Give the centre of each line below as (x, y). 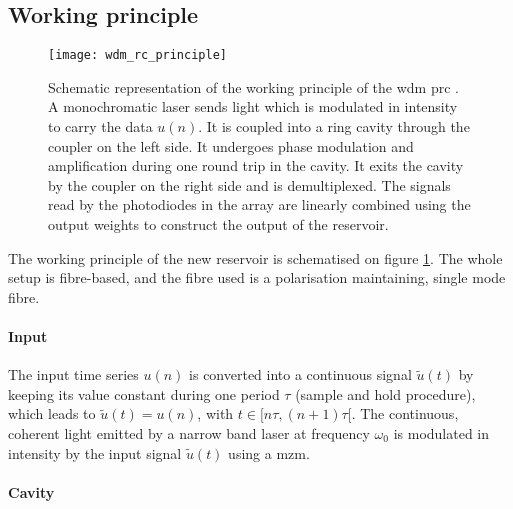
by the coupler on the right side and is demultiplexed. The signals (249, 184)
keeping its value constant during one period (144, 393)
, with (215, 413)
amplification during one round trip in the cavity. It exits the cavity (256, 165)
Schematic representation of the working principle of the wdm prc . (253, 86)
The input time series (73, 374)
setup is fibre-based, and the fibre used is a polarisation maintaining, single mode (257, 277)
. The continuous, (405, 413)
